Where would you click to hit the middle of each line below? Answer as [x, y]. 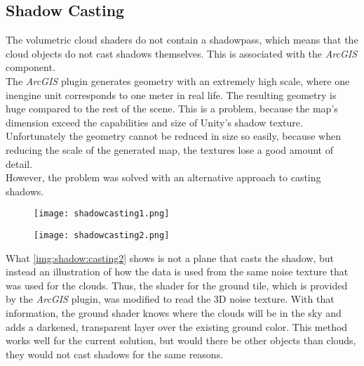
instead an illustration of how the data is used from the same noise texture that [177, 272]
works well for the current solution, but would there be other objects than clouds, [181, 340]
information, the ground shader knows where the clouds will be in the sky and [174, 313]
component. [31, 67]
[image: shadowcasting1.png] [102, 214]
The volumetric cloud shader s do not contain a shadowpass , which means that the [182, 40]
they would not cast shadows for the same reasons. [115, 354]
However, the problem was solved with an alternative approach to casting [163, 177]
